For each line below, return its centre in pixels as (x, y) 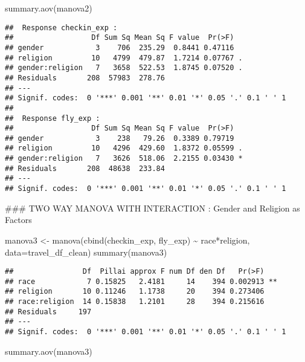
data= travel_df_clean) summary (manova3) (86, 252)
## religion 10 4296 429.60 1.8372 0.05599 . (124, 148)
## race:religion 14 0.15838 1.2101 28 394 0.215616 (135, 302)
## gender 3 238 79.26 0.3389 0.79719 (120, 138)
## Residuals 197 (48, 312)
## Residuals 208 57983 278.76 (85, 78)
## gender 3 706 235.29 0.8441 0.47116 (120, 47)
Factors (18, 220)
